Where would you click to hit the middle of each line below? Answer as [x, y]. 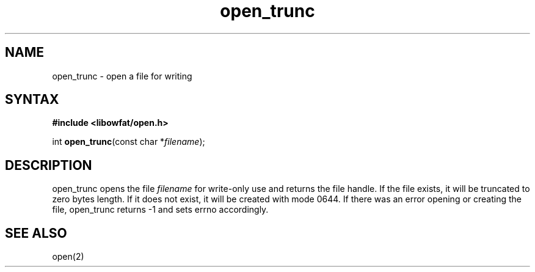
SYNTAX [32, 100]
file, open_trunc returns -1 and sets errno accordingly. [160, 210]
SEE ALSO [36, 233]
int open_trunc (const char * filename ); [129, 142]
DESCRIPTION [49, 165]
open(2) [68, 257]
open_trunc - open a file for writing [122, 76]
